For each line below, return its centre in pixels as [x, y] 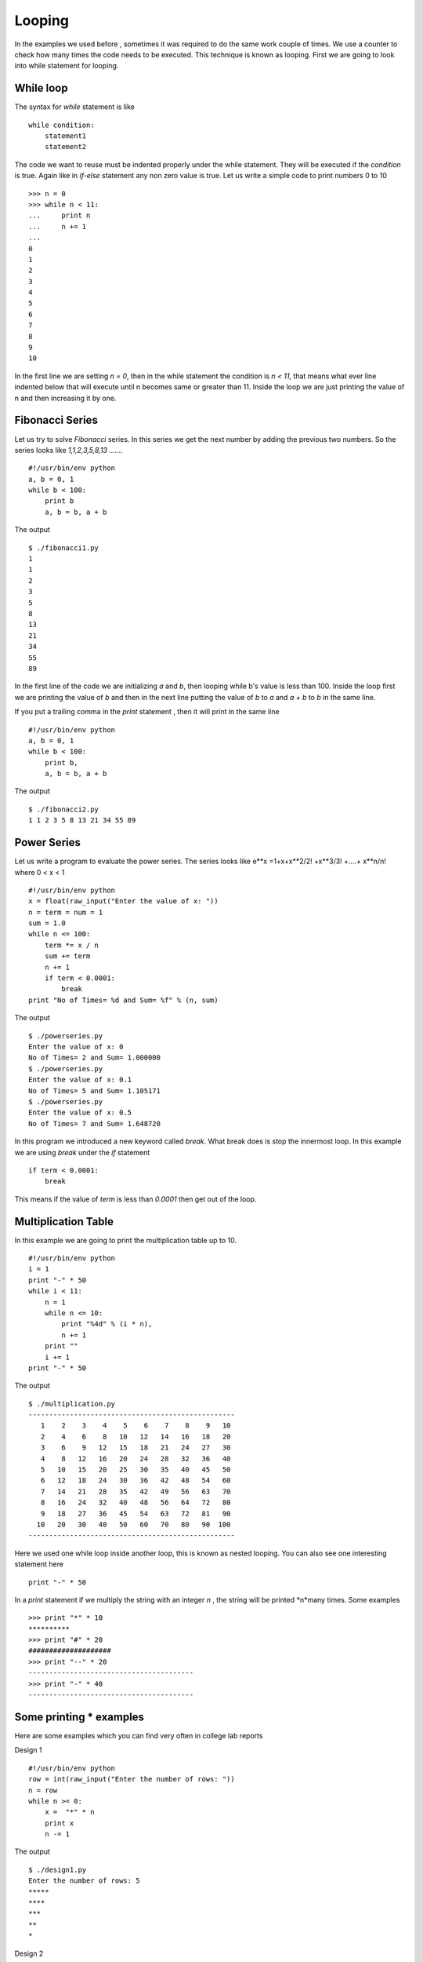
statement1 [65, 136]
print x [59, 1823]
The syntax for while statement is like [74, 107]
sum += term [67, 956]
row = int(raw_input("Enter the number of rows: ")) [132, 1779]
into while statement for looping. [67, 66]
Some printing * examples [80, 1717]
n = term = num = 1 [66, 912]
